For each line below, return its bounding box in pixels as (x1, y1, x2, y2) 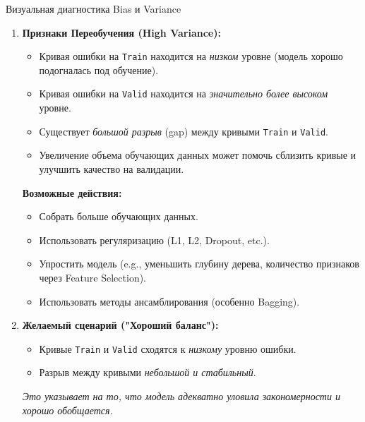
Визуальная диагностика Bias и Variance (6, 1, 181, 16)
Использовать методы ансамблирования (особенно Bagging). (39, 294, 300, 308)
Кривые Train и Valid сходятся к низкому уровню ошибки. (39, 341, 297, 356)
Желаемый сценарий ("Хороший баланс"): (22, 318, 219, 332)
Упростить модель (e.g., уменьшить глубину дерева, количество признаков (39, 256, 359, 271)
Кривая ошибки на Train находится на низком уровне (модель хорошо (39, 49, 343, 64)
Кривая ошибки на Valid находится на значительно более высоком (39, 86, 328, 101)
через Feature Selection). (39, 270, 147, 284)
